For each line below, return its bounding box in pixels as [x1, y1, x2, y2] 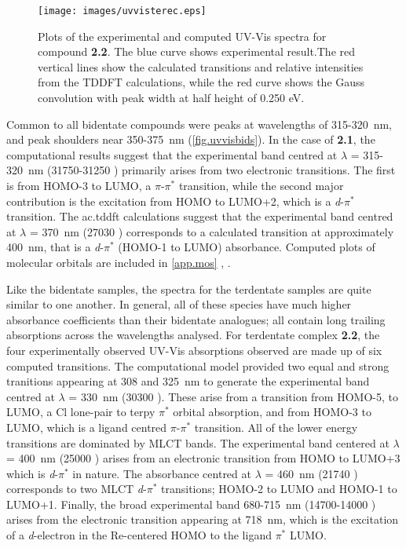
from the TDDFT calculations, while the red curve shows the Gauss [38, 74, 365, 90]
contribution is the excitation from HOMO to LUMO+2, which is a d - [6, 192, 344, 209]
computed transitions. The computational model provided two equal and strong [6, 357, 390, 374]
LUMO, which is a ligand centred [6, 418, 167, 435]
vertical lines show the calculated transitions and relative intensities [38, 58, 364, 75]
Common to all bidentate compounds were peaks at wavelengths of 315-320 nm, [6, 115, 393, 132]
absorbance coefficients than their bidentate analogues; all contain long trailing [6, 311, 386, 327]
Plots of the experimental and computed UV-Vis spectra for [38, 27, 327, 44]
